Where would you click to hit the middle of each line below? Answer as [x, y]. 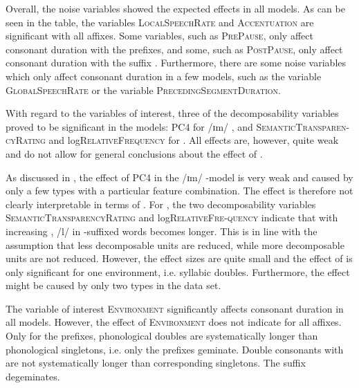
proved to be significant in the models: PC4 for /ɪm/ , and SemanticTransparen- [178, 126]
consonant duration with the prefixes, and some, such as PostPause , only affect [174, 49]
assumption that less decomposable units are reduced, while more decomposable [175, 244]
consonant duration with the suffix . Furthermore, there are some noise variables [176, 63]
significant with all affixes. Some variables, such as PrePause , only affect [159, 36]
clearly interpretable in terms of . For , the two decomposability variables [161, 204]
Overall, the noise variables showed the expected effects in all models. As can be [175, 8]
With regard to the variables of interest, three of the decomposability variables [172, 113]
